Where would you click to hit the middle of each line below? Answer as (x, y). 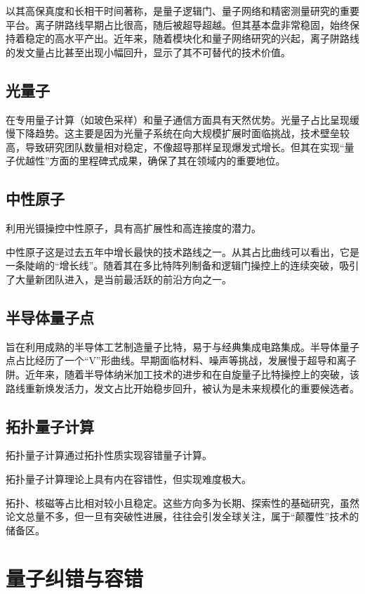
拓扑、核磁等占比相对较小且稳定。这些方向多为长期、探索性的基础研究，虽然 (182, 502)
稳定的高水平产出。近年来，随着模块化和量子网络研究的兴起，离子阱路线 (192, 38)
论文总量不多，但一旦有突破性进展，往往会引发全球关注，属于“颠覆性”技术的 (182, 516)
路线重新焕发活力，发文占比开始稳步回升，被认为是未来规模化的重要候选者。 (182, 388)
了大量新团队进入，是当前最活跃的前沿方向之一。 (119, 279)
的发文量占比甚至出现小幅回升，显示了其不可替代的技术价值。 (148, 52)
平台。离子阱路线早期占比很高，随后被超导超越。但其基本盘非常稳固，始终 (178, 24)
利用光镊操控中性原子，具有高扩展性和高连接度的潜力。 (133, 228)
